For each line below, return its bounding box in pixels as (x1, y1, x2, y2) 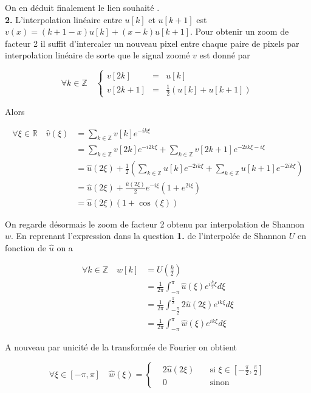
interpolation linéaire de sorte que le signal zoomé (5, 49, 190, 61)
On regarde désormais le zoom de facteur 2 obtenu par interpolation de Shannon (5, 217, 305, 230)
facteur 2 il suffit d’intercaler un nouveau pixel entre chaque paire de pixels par (5, 37, 299, 49)
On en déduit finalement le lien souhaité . (5, 1, 160, 13)
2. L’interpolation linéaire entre (5, 13, 122, 26)
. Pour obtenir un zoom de (190, 25, 289, 38)
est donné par (199, 49, 250, 61)
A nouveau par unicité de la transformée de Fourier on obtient (5, 341, 237, 353)
